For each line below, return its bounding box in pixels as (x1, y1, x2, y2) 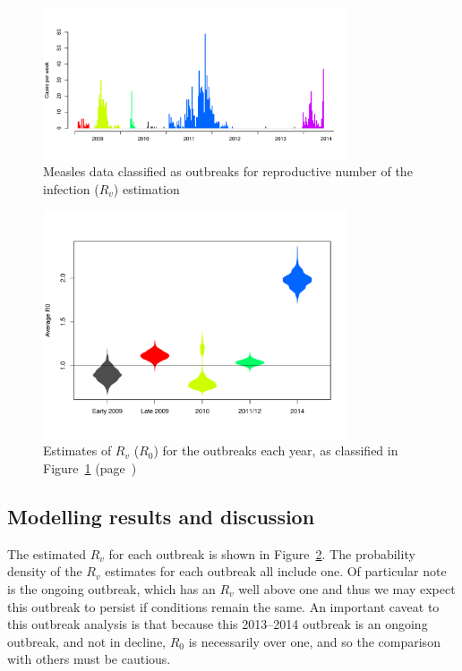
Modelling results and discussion (7, 502, 315, 530)
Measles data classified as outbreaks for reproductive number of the (43, 162, 413, 181)
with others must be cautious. (7, 650, 171, 668)
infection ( (43, 179, 99, 198)
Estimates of (43, 441, 112, 460)
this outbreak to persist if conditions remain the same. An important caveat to (7, 597, 440, 616)
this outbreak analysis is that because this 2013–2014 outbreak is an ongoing (7, 615, 428, 633)
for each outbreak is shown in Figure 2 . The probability (108, 544, 415, 563)
